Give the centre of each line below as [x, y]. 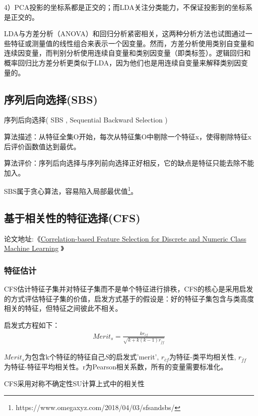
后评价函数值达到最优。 [42, 146]
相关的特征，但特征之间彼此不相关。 [63, 308]
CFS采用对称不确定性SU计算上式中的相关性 [74, 383]
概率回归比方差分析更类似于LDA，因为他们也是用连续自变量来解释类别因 [123, 62]
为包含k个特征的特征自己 [65, 357]
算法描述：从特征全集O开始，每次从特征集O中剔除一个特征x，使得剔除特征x [128, 136]
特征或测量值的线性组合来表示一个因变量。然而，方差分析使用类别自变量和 [132, 43]
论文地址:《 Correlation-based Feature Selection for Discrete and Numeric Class [125, 238]
